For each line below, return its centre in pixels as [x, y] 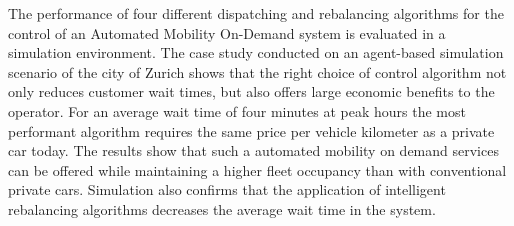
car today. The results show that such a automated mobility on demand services [253, 150]
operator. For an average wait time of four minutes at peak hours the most [237, 110]
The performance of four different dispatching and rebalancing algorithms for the [256, 13]
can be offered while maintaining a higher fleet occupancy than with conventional [257, 169]
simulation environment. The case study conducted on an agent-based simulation [256, 52]
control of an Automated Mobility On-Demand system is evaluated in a [227, 32]
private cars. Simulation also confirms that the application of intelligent [227, 189]
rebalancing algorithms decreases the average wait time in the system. [222, 208]
